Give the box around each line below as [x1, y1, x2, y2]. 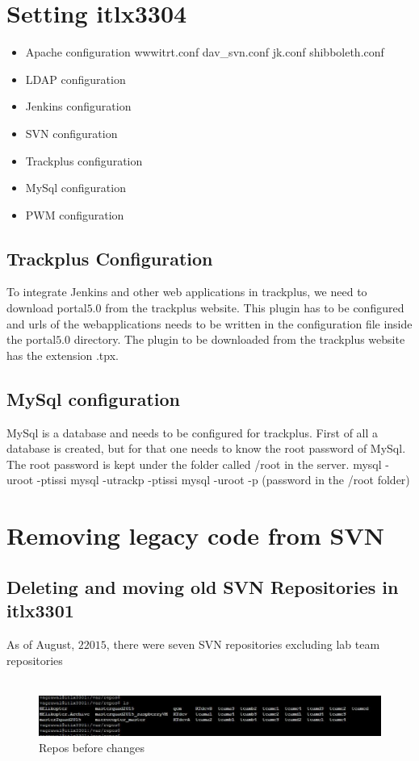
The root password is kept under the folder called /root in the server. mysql [6, 455, 382, 472]
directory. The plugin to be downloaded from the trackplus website [73, 331, 405, 348]
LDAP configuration [25, 70, 126, 87]
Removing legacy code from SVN [6, 519, 384, 552]
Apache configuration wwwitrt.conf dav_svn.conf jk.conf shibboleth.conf [25, 44, 384, 61]
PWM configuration [25, 206, 124, 223]
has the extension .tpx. [6, 346, 119, 363]
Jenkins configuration [25, 98, 132, 115]
